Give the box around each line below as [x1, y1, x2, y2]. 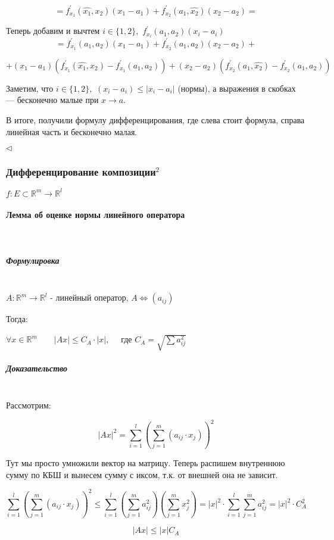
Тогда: [6, 313, 28, 325]
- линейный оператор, [50, 291, 129, 304]
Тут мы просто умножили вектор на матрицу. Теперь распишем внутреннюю [6, 456, 285, 469]
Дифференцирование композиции [6, 164, 156, 179]
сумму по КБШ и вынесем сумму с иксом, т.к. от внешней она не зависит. [6, 468, 278, 480]
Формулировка [6, 254, 60, 266]
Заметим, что [6, 82, 54, 94]
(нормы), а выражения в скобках [177, 82, 296, 94]
